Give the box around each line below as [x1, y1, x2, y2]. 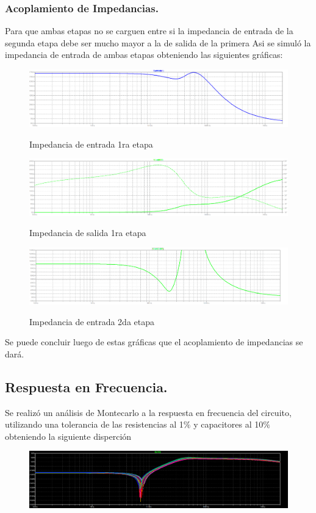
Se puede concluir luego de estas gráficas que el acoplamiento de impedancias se [5, 335, 303, 348]
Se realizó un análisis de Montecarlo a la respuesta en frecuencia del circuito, [5, 406, 292, 418]
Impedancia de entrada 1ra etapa [29, 137, 153, 150]
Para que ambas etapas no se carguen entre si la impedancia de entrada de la [5, 24, 293, 37]
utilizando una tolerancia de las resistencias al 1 [5, 418, 184, 431]
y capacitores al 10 [193, 418, 264, 431]
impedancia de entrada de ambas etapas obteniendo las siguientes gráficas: [5, 48, 283, 61]
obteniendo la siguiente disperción [5, 429, 132, 442]
